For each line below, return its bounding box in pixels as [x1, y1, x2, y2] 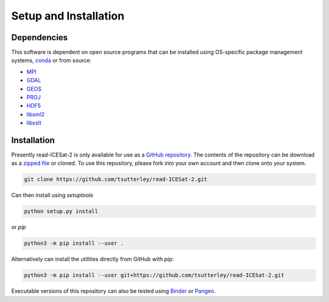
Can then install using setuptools [11, 192, 94, 199]
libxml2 [26, 110, 45, 118]
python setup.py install [24, 208, 99, 215]
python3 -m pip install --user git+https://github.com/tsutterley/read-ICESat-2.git [24, 272, 285, 279]
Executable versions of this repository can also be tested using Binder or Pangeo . [11, 287, 216, 295]
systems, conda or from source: [11, 57, 91, 64]
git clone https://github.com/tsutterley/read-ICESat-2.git [24, 176, 208, 183]
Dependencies [11, 32, 68, 43]
